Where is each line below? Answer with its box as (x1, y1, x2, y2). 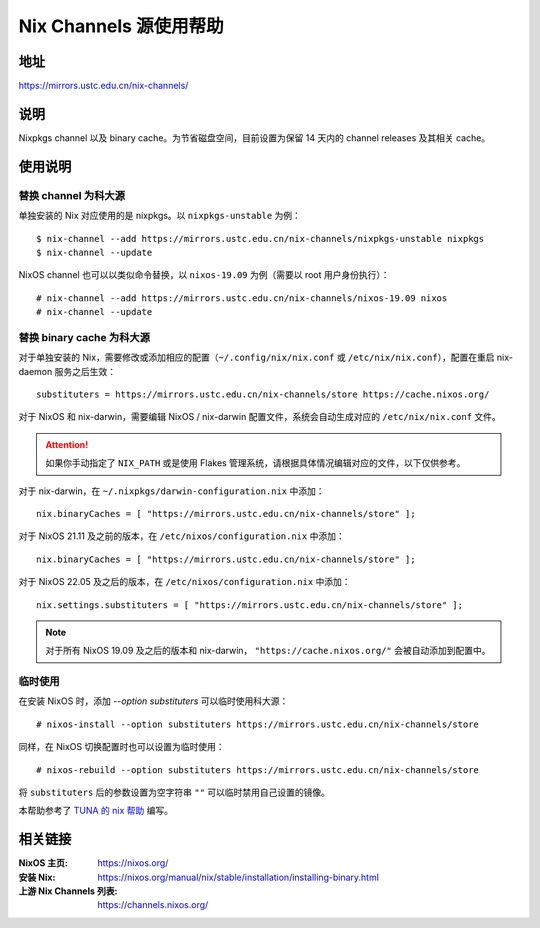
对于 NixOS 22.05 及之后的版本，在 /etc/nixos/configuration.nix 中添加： (18, 576, 351, 588)
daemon (18, 365, 53, 377)
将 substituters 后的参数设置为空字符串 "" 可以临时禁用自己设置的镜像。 (18, 786, 330, 798)
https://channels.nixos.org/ (97, 899, 209, 911)
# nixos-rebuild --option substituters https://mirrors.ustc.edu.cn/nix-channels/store (36, 764, 480, 775)
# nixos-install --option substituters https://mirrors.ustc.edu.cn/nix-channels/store (36, 718, 480, 730)
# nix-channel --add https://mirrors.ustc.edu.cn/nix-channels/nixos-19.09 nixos (36, 292, 448, 304)
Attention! (45, 438, 89, 450)
